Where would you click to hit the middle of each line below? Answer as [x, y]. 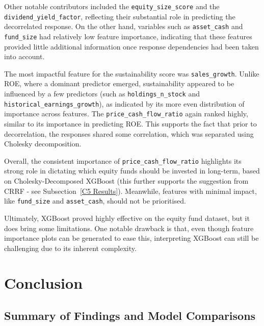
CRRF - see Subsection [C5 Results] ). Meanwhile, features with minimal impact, [130, 191]
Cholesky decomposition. [43, 144]
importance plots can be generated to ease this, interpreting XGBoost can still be [131, 238]
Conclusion [44, 283]
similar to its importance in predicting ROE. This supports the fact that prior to [130, 124]
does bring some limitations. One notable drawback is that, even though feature [129, 228]
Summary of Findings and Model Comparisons [130, 316]
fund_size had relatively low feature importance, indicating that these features [128, 36]
